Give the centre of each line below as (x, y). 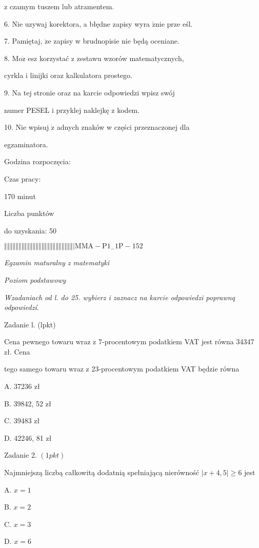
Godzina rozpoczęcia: (37, 161)
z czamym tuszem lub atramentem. (59, 6)
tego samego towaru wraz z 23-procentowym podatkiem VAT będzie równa (122, 369)
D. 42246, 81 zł (28, 437)
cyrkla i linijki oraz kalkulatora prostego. (68, 75)
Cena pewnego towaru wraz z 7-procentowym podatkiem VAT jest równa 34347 (129, 341)
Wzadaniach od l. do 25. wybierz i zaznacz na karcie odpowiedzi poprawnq (119, 297)
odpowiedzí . (22, 307)
